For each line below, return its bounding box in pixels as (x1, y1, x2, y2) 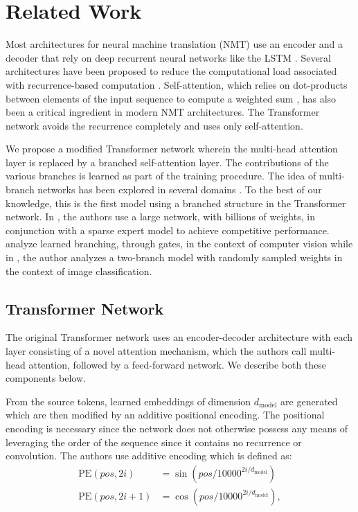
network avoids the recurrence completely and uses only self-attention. (6, 118, 303, 132)
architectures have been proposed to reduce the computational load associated (6, 64, 337, 78)
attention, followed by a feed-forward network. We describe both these (28, 357, 327, 371)
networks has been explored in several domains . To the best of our (37, 182, 322, 197)
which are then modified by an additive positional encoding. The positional (6, 407, 325, 422)
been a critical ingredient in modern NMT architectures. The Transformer (6, 105, 320, 119)
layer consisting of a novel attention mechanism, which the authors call (6, 344, 307, 358)
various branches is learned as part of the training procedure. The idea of (6, 168, 316, 183)
